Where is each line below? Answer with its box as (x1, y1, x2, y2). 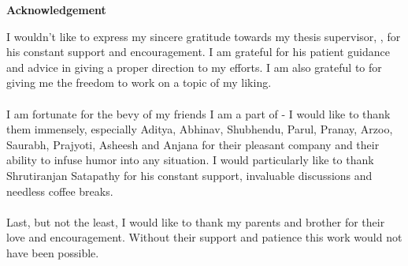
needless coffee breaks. (6, 182, 113, 199)
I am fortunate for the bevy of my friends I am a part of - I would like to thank (6, 105, 391, 122)
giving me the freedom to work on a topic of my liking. (6, 74, 272, 91)
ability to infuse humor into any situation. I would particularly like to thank (6, 152, 374, 168)
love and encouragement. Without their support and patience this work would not (6, 229, 402, 245)
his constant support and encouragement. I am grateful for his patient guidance (6, 43, 390, 60)
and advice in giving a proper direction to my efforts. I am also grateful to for (6, 58, 382, 75)
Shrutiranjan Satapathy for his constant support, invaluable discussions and (6, 167, 373, 183)
